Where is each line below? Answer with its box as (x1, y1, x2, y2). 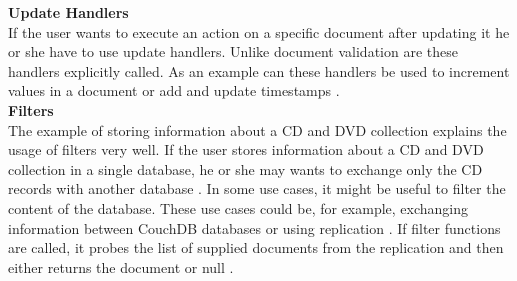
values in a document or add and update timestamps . (8, 80, 340, 101)
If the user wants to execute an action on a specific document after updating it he (8, 21, 510, 42)
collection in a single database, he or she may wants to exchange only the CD (8, 158, 483, 179)
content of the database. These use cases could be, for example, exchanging (8, 197, 469, 218)
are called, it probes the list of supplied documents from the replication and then (8, 237, 504, 258)
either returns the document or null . (8, 256, 234, 277)
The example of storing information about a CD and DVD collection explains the (8, 119, 507, 140)
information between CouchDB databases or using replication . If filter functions (8, 217, 501, 238)
